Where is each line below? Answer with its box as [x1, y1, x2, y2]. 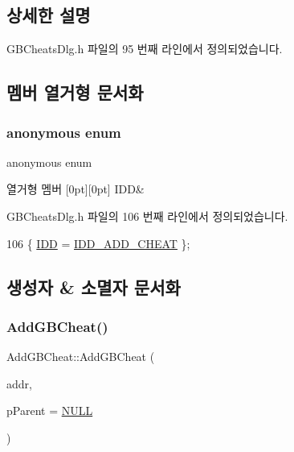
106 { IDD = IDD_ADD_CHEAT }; [6, 234, 190, 251]
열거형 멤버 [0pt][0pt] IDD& [6, 180, 145, 197]
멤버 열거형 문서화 [6, 80, 144, 105]
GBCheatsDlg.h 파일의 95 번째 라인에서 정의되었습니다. [6, 40, 283, 57]
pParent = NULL [6, 402, 93, 419]
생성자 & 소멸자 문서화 [6, 274, 181, 299]
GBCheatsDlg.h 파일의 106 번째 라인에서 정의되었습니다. [6, 207, 288, 224]
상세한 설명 [6, 2, 91, 27]
